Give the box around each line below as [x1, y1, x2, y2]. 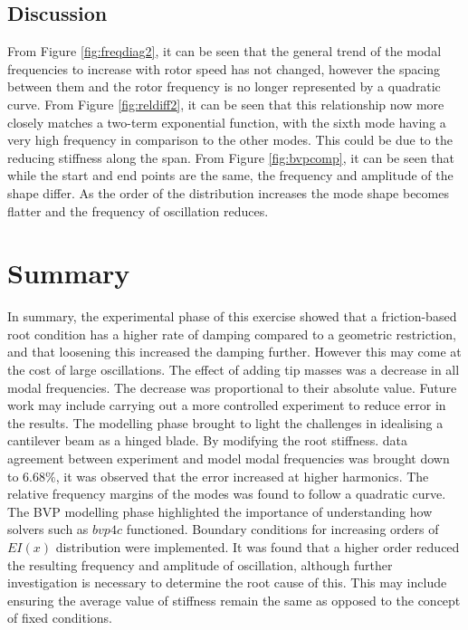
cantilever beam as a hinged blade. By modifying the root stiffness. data [7, 431, 407, 450]
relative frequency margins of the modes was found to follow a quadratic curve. [7, 484, 446, 503]
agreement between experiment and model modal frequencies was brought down [7, 449, 450, 468]
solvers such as [7, 520, 89, 539]
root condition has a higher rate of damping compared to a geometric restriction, [7, 324, 456, 343]
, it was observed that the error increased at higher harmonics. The [55, 466, 429, 485]
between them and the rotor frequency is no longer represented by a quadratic [7, 77, 441, 96]
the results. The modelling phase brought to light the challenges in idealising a [7, 413, 444, 432]
